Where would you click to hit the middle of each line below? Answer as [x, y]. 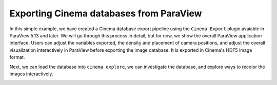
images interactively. [31, 74]
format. [17, 57]
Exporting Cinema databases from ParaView [106, 13]
